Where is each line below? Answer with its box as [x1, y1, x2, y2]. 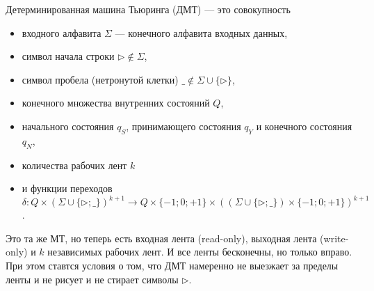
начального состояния [22, 118, 114, 133]
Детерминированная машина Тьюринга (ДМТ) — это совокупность [6, 2, 291, 16]
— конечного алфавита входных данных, [115, 25, 288, 40]
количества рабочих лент [22, 157, 127, 172]
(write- [320, 230, 349, 245]
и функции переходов [22, 181, 113, 196]
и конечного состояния [256, 118, 352, 133]
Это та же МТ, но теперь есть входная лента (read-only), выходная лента [6, 230, 317, 245]
